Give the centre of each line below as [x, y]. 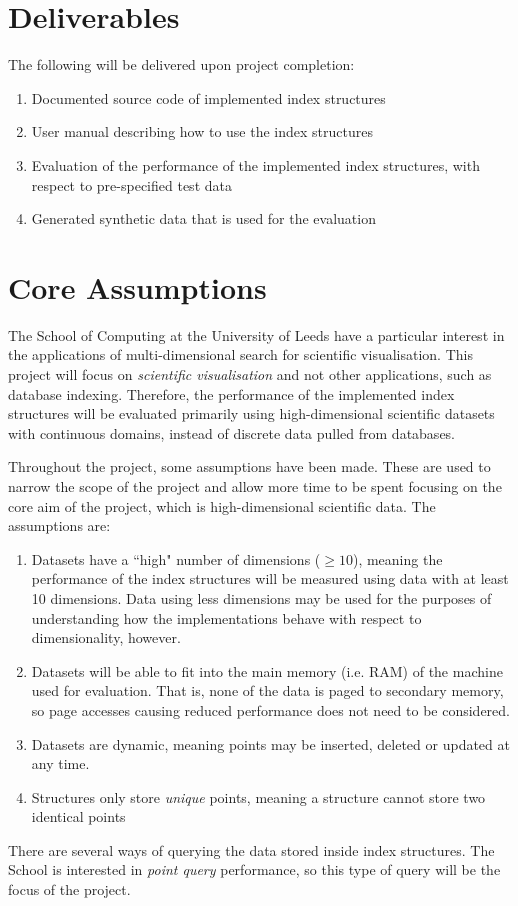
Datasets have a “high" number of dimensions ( [176, 558]
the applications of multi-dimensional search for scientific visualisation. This [240, 354]
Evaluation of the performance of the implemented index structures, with [255, 164]
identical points [78, 816]
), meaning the [397, 558]
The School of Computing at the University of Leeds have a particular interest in [256, 334]
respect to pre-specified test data [131, 184]
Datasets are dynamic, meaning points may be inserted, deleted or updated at [270, 743]
